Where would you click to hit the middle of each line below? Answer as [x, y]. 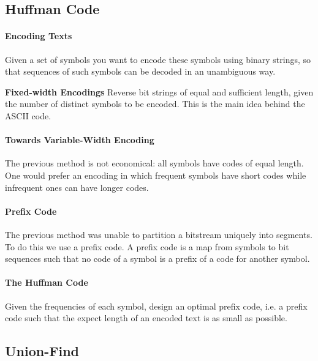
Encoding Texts [39, 36]
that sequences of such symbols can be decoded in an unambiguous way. [140, 71]
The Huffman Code [47, 282]
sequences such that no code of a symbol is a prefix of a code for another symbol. [157, 259]
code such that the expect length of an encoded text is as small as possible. [146, 318]
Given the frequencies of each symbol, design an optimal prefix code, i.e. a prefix [156, 306]
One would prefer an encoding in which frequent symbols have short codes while [156, 175]
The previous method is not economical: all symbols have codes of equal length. [154, 163]
